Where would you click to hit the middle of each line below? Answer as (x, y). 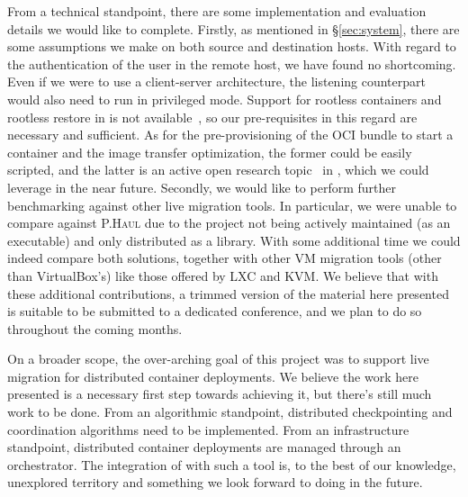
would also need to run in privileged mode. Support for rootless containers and (225, 99)
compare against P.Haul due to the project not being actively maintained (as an (229, 223)
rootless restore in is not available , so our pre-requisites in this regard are (212, 117)
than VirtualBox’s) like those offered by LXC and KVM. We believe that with (223, 275)
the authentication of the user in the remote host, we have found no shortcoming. (232, 63)
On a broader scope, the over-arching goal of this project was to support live (218, 359)
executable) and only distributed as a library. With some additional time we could (234, 240)
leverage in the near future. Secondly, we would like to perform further (202, 187)
